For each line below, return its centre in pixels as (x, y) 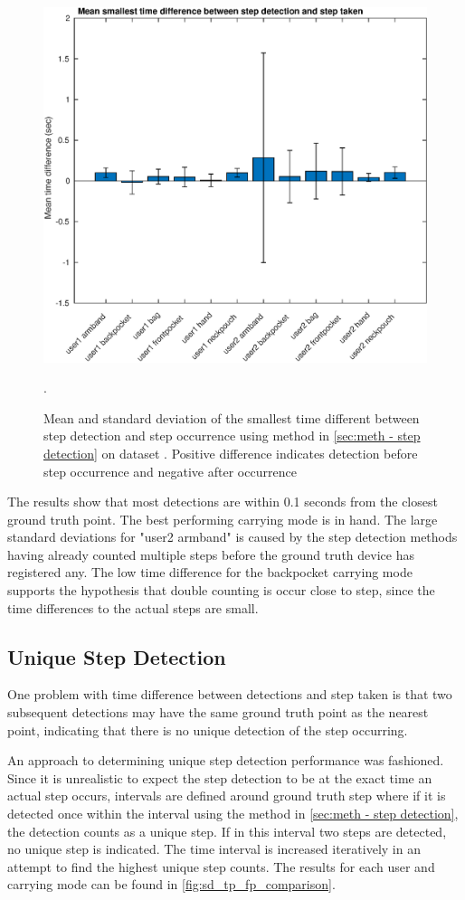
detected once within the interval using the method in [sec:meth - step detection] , (233, 814)
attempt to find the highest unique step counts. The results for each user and (221, 866)
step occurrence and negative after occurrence (170, 471)
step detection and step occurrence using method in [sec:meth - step (232, 436)
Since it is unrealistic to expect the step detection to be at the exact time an (220, 777)
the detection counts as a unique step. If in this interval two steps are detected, (227, 831)
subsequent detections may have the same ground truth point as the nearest (218, 712)
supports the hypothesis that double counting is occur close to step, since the (221, 590)
